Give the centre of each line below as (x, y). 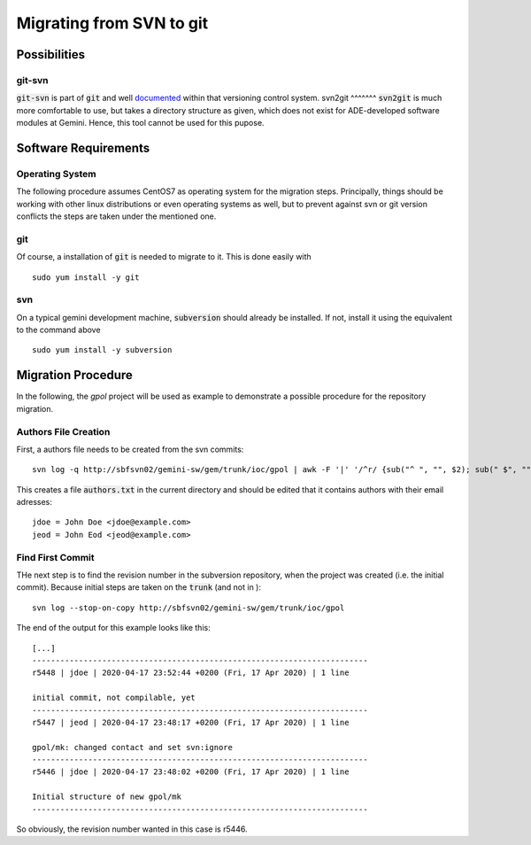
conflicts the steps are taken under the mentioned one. (116, 216)
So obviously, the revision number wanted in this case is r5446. (132, 829)
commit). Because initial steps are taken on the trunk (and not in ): (139, 587)
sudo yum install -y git (86, 277)
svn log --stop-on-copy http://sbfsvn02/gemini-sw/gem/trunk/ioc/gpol (189, 608)
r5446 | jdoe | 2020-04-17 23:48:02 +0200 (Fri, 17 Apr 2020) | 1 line (191, 772)
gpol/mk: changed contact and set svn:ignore (133, 747)
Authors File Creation (63, 431)
